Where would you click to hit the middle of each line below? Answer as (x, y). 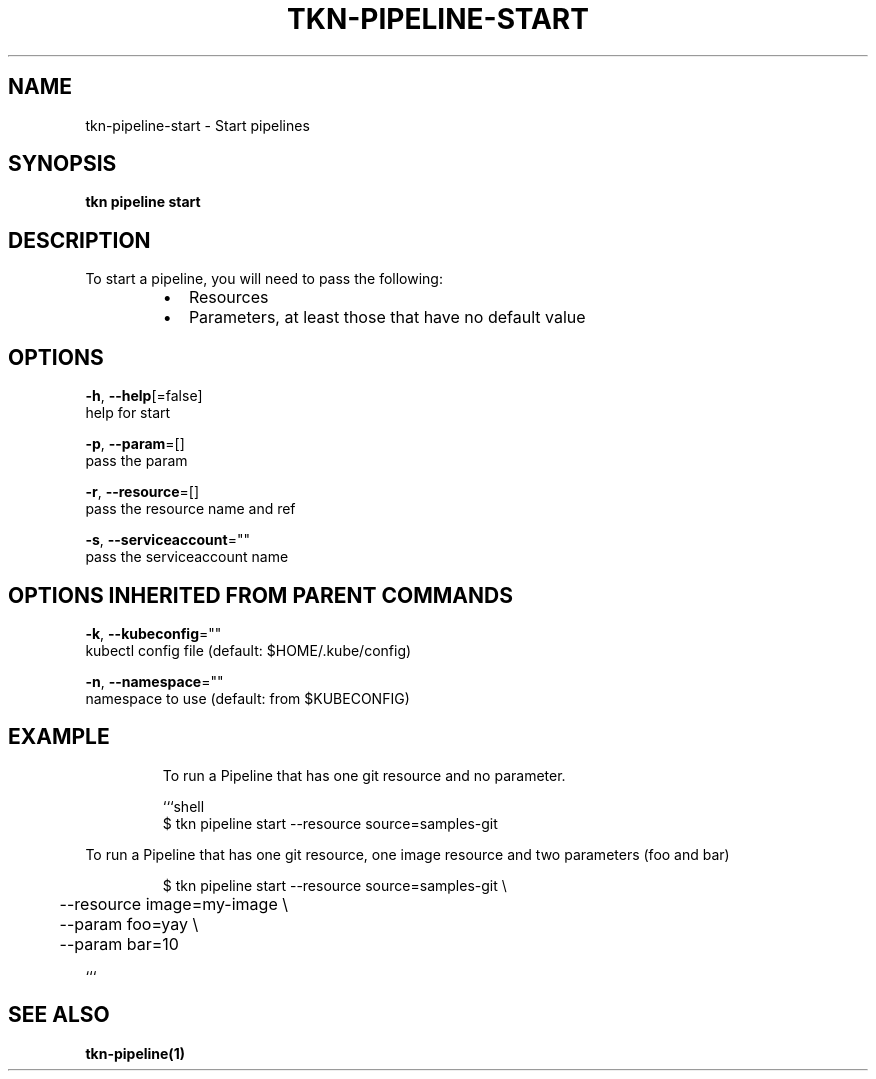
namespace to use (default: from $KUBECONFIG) (247, 698)
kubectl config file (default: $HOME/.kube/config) (248, 650)
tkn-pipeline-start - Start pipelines (197, 125)
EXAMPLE (59, 737)
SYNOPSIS (62, 164)
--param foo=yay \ (129, 923)
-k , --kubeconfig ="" (153, 633)
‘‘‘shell (183, 806)
